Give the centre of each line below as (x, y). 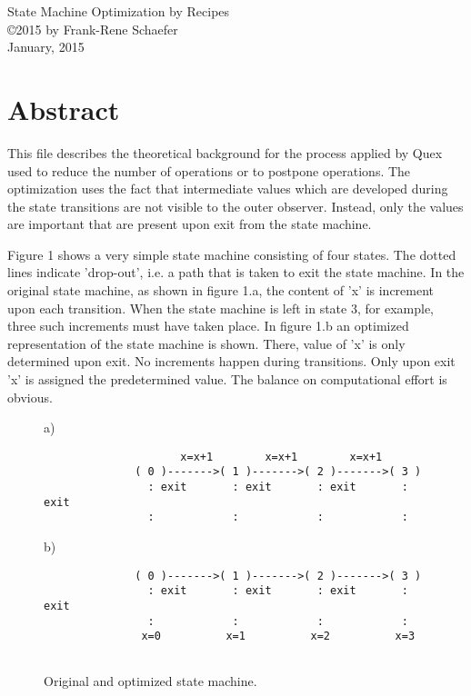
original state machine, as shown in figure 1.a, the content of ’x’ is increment (221, 290)
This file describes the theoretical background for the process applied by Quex (225, 152)
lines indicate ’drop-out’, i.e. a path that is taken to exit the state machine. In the (236, 272)
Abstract (64, 109)
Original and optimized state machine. (150, 680)
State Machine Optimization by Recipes (119, 11)
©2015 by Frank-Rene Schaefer (93, 29)
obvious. (30, 397)
